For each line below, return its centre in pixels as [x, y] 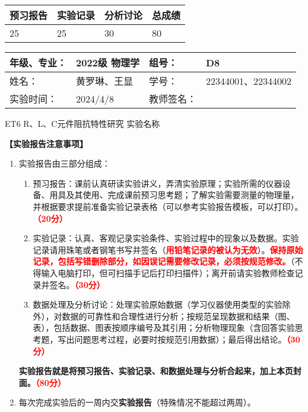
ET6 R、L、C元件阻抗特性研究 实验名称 [82, 123]
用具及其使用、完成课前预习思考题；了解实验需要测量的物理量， [174, 195]
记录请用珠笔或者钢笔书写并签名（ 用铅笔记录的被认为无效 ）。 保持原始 [168, 249]
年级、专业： [38, 63]
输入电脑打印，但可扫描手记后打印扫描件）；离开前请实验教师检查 [168, 272]
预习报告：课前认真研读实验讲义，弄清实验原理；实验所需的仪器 [158, 183]
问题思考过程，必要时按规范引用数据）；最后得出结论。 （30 [187, 339]
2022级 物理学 [108, 63]
